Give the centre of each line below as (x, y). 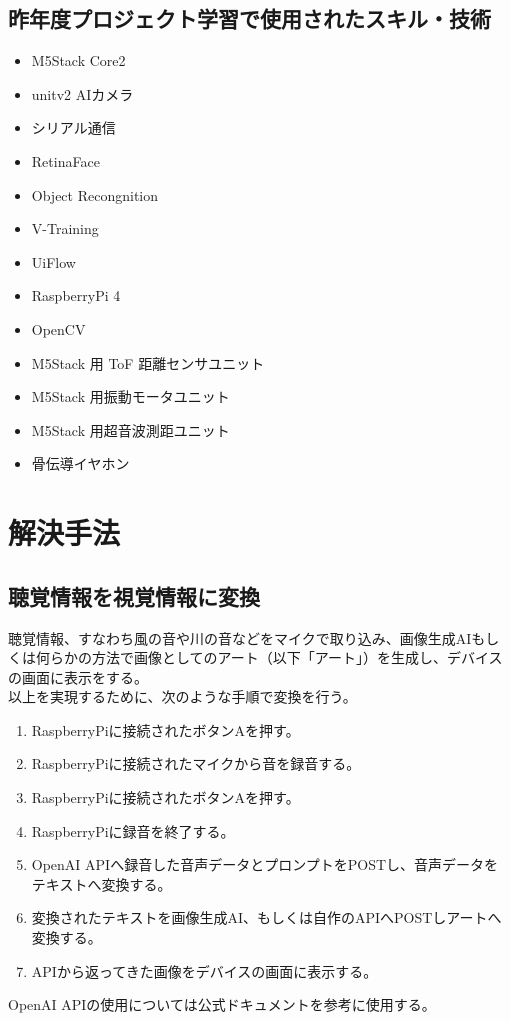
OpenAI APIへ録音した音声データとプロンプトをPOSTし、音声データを (265, 864)
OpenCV (58, 328)
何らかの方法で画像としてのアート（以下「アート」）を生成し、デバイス (269, 657)
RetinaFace (65, 160)
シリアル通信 (73, 127)
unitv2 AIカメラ (82, 93)
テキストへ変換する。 (101, 883)
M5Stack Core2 (78, 60)
